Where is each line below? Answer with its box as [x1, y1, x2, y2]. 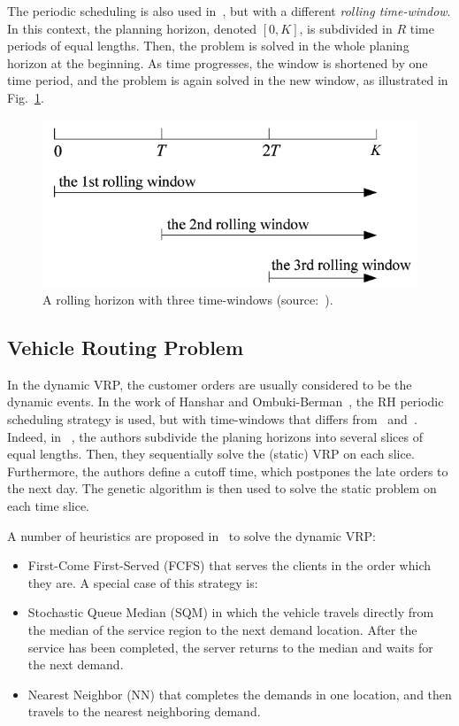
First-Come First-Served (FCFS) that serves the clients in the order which [27, 556, 431, 575]
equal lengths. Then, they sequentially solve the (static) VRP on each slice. [7, 444, 415, 463]
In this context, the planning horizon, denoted [7, 19, 257, 37]
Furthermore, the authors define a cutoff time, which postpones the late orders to [7, 461, 448, 480]
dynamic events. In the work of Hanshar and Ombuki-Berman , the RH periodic [7, 392, 444, 411]
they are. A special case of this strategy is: [27, 573, 258, 591]
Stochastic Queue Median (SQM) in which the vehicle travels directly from [27, 603, 434, 622]
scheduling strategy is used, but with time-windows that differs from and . [7, 409, 417, 428]
